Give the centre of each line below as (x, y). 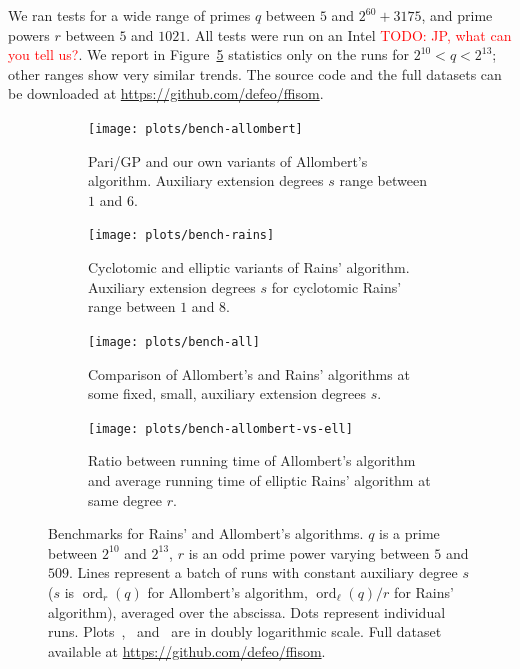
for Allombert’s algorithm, (227, 591)
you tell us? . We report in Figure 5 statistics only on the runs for (208, 54)
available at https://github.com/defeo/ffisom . (187, 650)
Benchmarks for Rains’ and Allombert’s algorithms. (206, 533)
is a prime (409, 533)
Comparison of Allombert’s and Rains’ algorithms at (249, 373)
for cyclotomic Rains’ (336, 286)
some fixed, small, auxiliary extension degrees (227, 393)
